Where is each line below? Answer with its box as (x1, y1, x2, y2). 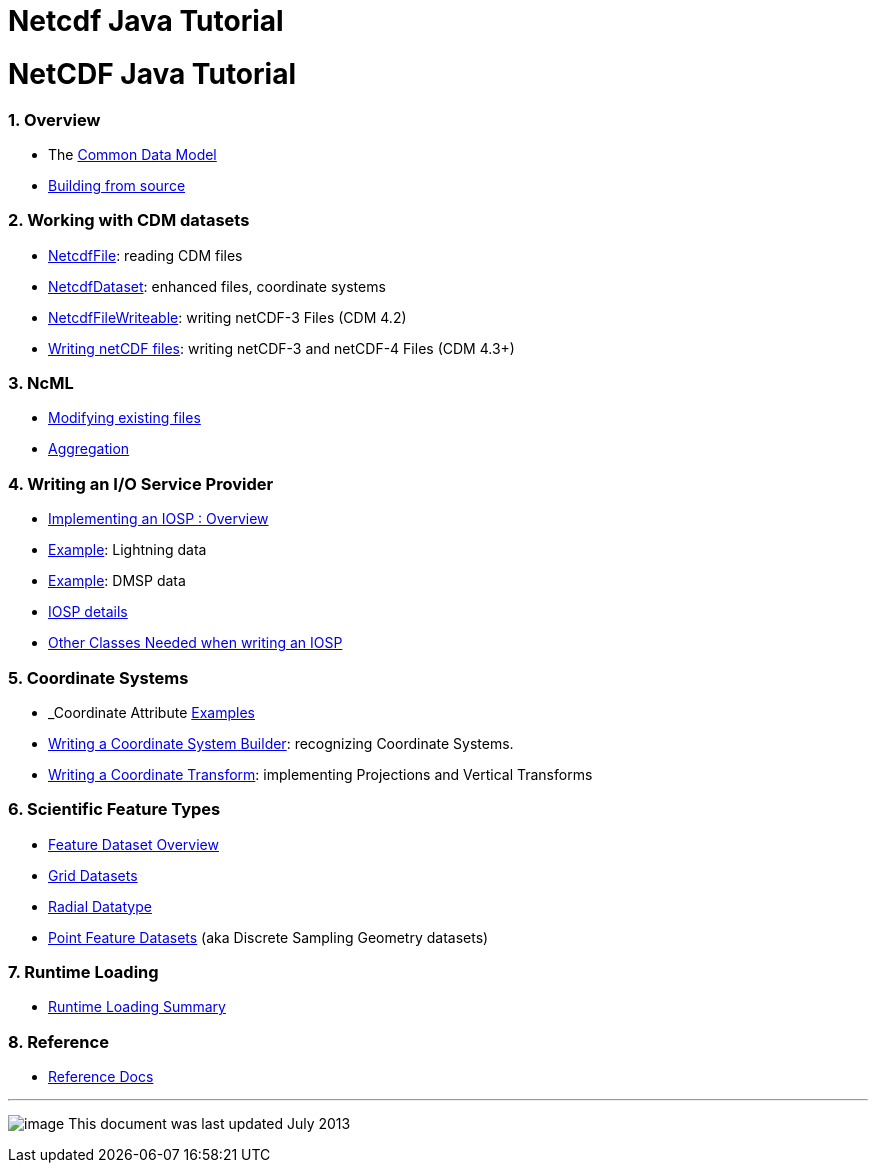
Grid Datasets (48, 866, 138, 884)
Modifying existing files (48, 409, 201, 427)
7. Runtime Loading (8, 962, 159, 982)
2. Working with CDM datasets (8, 210, 250, 231)
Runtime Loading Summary (48, 998, 226, 1016)
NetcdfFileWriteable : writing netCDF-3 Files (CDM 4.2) (48, 308, 407, 326)
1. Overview (8, 109, 101, 130)
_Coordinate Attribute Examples (48, 703, 255, 721)
